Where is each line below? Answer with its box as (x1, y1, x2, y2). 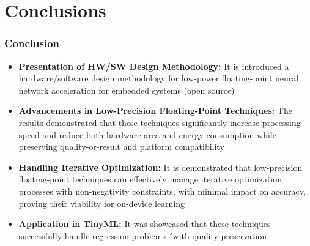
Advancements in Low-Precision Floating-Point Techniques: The (18, 104, 292, 117)
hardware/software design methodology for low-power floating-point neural (18, 72, 299, 84)
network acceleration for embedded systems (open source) (18, 83, 235, 96)
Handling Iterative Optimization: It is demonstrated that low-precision (18, 160, 303, 173)
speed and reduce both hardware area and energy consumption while (18, 128, 276, 141)
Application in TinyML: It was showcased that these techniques (18, 217, 271, 230)
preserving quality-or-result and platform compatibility (18, 140, 224, 153)
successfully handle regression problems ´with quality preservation (18, 229, 267, 242)
